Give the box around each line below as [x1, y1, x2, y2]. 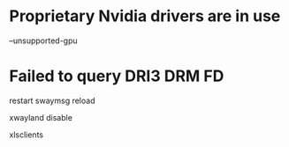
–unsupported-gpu [9, 35, 78, 46]
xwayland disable [9, 112, 73, 122]
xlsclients [9, 129, 44, 140]
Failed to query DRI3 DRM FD [9, 66, 224, 86]
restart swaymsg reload [9, 95, 95, 106]
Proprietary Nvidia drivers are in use [9, 6, 281, 26]
